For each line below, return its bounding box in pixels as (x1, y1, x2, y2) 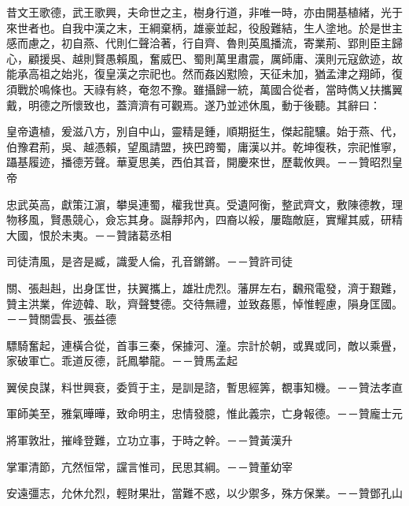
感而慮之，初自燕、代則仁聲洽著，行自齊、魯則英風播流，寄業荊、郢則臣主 (6, 35, 392, 51)
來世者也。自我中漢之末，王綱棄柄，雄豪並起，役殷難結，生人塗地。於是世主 (6, 19, 403, 35)
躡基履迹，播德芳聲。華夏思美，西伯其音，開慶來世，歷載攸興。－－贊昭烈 (6, 154, 392, 170)
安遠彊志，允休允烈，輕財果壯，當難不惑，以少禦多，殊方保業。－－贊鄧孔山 (6, 485, 403, 501)
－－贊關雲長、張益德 (6, 311, 116, 327)
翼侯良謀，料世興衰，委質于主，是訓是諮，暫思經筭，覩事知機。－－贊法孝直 (6, 378, 403, 395)
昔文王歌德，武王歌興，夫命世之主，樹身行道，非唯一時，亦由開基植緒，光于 (6, 4, 403, 20)
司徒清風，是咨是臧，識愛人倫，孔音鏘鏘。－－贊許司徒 (6, 253, 293, 270)
